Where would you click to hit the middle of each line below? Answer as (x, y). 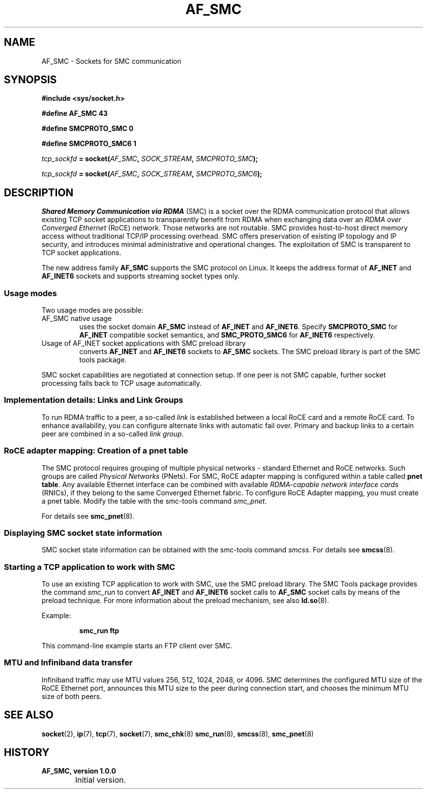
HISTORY (27, 753)
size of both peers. (72, 696)
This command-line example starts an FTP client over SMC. (137, 646)
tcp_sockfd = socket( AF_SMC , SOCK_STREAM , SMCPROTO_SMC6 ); (152, 174)
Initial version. (101, 780)
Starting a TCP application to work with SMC (90, 567)
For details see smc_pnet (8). (88, 516)
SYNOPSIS (30, 80)
